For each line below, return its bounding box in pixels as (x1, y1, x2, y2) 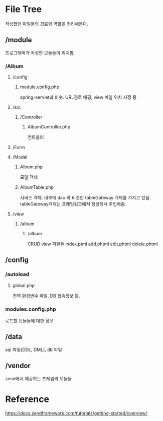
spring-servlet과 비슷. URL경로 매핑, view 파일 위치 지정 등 (20, 94, 137, 100)
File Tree (5, 4, 42, 15)
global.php (12, 282, 35, 288)
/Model (12, 154, 28, 160)
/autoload (5, 271, 30, 278)
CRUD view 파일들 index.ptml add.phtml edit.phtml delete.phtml (27, 241, 158, 247)
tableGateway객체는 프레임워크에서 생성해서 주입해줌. (20, 201, 126, 207)
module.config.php (20, 84, 59, 90)
